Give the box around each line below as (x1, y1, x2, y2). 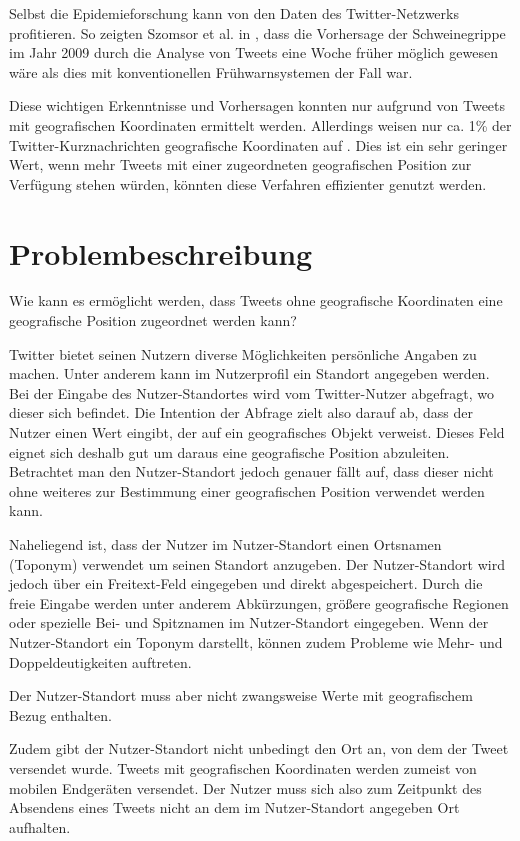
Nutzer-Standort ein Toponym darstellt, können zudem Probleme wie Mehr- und (9, 631, 503, 652)
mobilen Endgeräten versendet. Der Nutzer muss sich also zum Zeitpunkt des (9, 777, 482, 798)
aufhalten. (9, 816, 71, 837)
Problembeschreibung (9, 232, 313, 273)
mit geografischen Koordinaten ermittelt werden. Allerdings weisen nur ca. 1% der (9, 114, 512, 135)
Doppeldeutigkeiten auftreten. (9, 651, 192, 672)
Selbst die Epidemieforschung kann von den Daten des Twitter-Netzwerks (9, 3, 459, 23)
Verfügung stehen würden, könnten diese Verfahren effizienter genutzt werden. (9, 173, 487, 194)
